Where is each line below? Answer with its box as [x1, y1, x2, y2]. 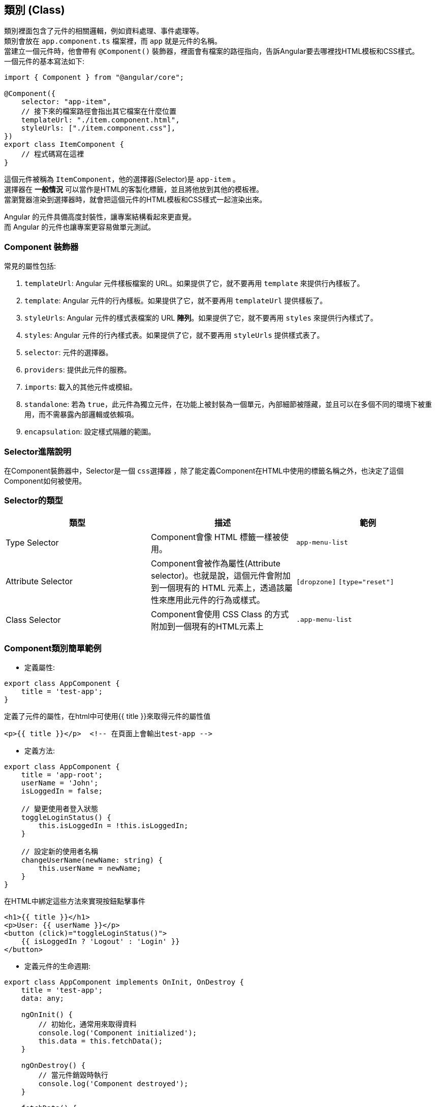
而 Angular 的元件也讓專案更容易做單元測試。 [4, 223, 155, 232]
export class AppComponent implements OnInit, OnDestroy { [4, 978, 244, 987]
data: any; [21, 994, 65, 1003]
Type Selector [6, 537, 59, 548]
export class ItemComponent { [4, 140, 124, 149]
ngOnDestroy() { [21, 1061, 86, 1070]
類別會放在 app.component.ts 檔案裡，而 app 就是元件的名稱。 [4, 37, 222, 46]
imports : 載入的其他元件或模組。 [24, 383, 137, 392]
